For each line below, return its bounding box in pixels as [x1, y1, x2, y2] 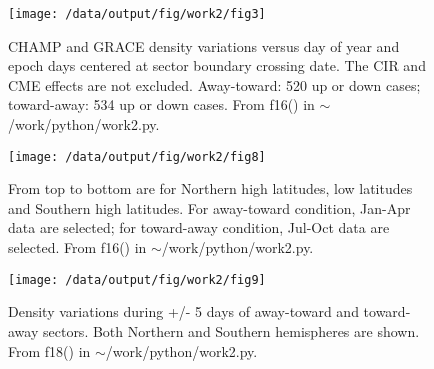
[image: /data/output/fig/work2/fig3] [8, 7, 266, 21]
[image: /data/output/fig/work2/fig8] [8, 149, 266, 164]
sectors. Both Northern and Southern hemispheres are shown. [42, 320, 420, 341]
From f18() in [8, 340, 91, 361]
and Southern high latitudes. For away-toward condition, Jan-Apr [8, 197, 411, 218]
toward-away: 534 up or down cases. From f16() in [8, 94, 315, 115]
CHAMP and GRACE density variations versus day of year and [8, 35, 400, 56]
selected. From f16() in [8, 237, 147, 258]
